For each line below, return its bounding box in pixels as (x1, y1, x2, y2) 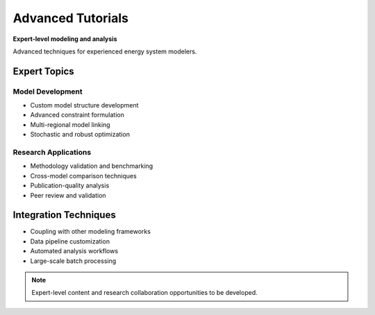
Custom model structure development (30, 101, 139, 110)
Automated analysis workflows (30, 247, 118, 255)
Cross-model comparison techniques (30, 171, 137, 180)
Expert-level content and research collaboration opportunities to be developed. (31, 289, 258, 297)
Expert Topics (12, 65, 74, 77)
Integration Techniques (12, 209, 116, 221)
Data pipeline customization (30, 237, 110, 246)
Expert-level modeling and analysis (12, 35, 117, 43)
